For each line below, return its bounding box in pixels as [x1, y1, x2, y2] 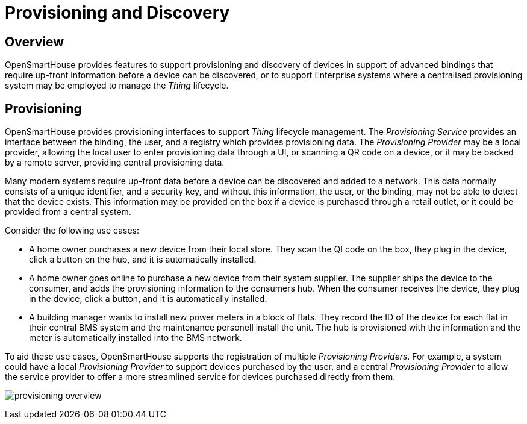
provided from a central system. [5, 207, 131, 217]
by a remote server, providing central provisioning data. [5, 157, 225, 168]
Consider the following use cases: [5, 225, 140, 236]
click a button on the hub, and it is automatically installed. [29, 254, 257, 265]
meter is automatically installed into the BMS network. [29, 332, 242, 343]
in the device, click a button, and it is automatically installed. [29, 293, 267, 304]
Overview [5, 34, 64, 49]
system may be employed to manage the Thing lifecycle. [5, 80, 229, 91]
